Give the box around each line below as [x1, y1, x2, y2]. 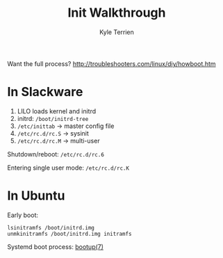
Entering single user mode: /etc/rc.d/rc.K [7, 163, 130, 172]
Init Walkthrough [67, 5, 166, 21]
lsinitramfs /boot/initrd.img [7, 224, 95, 231]
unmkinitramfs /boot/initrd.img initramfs [7, 230, 132, 237]
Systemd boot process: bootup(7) [7, 242, 104, 251]
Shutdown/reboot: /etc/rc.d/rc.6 [7, 150, 104, 158]
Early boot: [7, 211, 39, 219]
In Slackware [7, 84, 83, 100]
